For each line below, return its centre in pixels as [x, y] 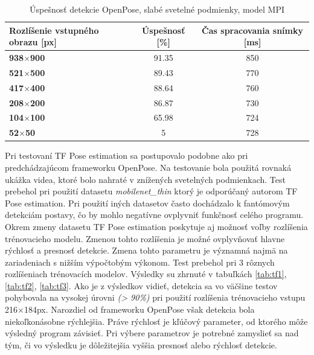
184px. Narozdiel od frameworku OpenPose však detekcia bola [139, 309]
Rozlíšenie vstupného [54, 30]
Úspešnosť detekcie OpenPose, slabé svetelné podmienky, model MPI [157, 9]
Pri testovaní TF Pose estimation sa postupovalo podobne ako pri [127, 155]
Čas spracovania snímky [252, 30]
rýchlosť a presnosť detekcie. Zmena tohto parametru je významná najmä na [146, 250]
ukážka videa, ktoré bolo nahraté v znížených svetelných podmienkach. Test [145, 179]
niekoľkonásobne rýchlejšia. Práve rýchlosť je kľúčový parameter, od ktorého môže [156, 321]
